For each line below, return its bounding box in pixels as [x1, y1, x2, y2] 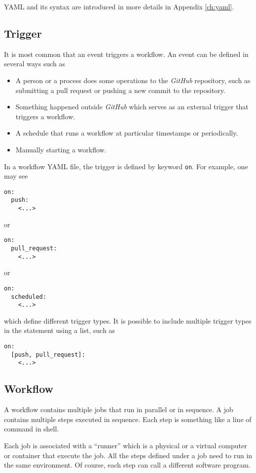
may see [4, 171, 28, 181]
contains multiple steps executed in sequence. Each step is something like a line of [4, 414, 252, 424]
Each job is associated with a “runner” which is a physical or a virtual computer [4, 440, 247, 451]
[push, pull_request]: [11, 351, 85, 358]
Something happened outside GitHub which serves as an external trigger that [15, 101, 249, 112]
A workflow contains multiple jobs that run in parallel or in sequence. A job [4, 404, 233, 415]
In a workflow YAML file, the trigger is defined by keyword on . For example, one [4, 161, 248, 171]
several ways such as [4, 58, 65, 69]
